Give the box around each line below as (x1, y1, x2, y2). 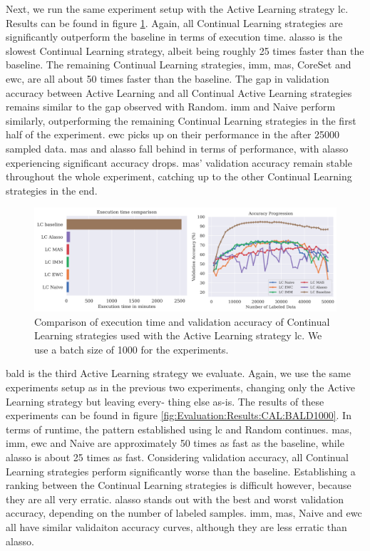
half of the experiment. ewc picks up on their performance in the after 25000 (6, 127, 340, 142)
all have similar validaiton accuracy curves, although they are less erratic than (6, 519, 347, 534)
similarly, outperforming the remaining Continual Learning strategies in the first (6, 113, 356, 128)
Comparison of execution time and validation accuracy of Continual (34, 314, 330, 329)
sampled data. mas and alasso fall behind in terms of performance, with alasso (6, 140, 349, 155)
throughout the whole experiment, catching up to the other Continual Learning (6, 169, 352, 184)
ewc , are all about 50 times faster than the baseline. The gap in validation (6, 71, 329, 86)
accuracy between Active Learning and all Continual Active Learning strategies (6, 85, 352, 100)
